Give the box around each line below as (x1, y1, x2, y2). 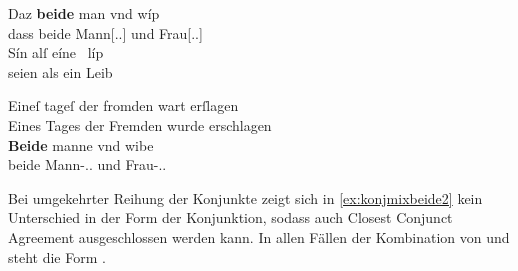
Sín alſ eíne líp (8, 42, 104, 63)
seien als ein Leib (8, 61, 113, 82)
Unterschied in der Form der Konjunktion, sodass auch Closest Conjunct (8, 207, 453, 228)
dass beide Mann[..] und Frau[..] (8, 22, 203, 43)
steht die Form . (8, 246, 106, 267)
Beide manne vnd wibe (8, 134, 154, 155)
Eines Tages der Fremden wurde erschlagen (8, 114, 272, 135)
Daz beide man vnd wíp (8, 3, 160, 23)
